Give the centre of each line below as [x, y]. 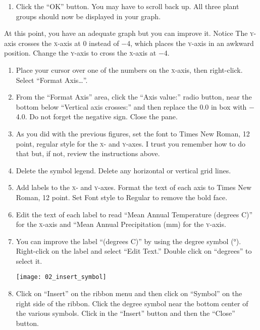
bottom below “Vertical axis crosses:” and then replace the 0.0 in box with [131, 106]
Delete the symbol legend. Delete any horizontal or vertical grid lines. [123, 170]
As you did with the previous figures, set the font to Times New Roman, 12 [133, 133]
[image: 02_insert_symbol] [61, 277]
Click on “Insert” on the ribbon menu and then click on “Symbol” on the [129, 293]
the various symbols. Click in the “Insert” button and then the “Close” [125, 313]
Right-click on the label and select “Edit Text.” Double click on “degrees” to [134, 251]
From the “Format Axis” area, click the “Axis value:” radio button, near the [134, 97]
